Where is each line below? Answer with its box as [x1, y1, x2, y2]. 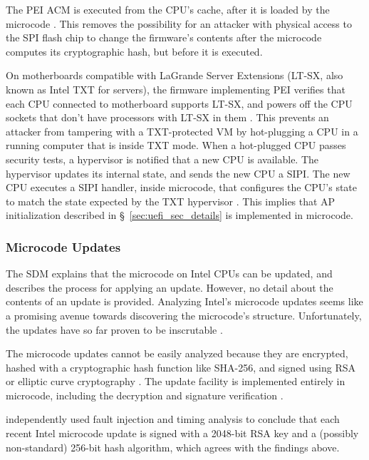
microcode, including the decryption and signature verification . [6, 387, 284, 402]
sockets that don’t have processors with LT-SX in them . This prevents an [6, 110, 329, 125]
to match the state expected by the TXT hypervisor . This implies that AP [6, 193, 336, 208]
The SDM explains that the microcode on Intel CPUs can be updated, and [6, 266, 333, 281]
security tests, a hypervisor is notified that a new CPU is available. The [6, 151, 319, 166]
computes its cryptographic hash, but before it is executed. [6, 44, 263, 58]
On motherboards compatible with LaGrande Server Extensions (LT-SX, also [6, 68, 343, 83]
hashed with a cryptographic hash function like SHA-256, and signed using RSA [6, 359, 356, 374]
